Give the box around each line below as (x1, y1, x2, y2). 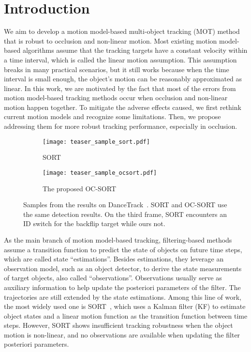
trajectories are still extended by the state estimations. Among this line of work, (4, 291, 241, 302)
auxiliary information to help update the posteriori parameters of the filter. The (4, 282, 241, 292)
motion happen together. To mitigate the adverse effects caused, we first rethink (4, 102, 241, 112)
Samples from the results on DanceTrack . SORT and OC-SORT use (23, 199, 227, 210)
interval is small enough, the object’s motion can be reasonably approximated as (4, 74, 242, 84)
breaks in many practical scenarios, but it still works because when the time (4, 64, 229, 74)
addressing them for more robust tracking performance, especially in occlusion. (4, 121, 237, 131)
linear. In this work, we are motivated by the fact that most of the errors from (4, 83, 236, 93)
